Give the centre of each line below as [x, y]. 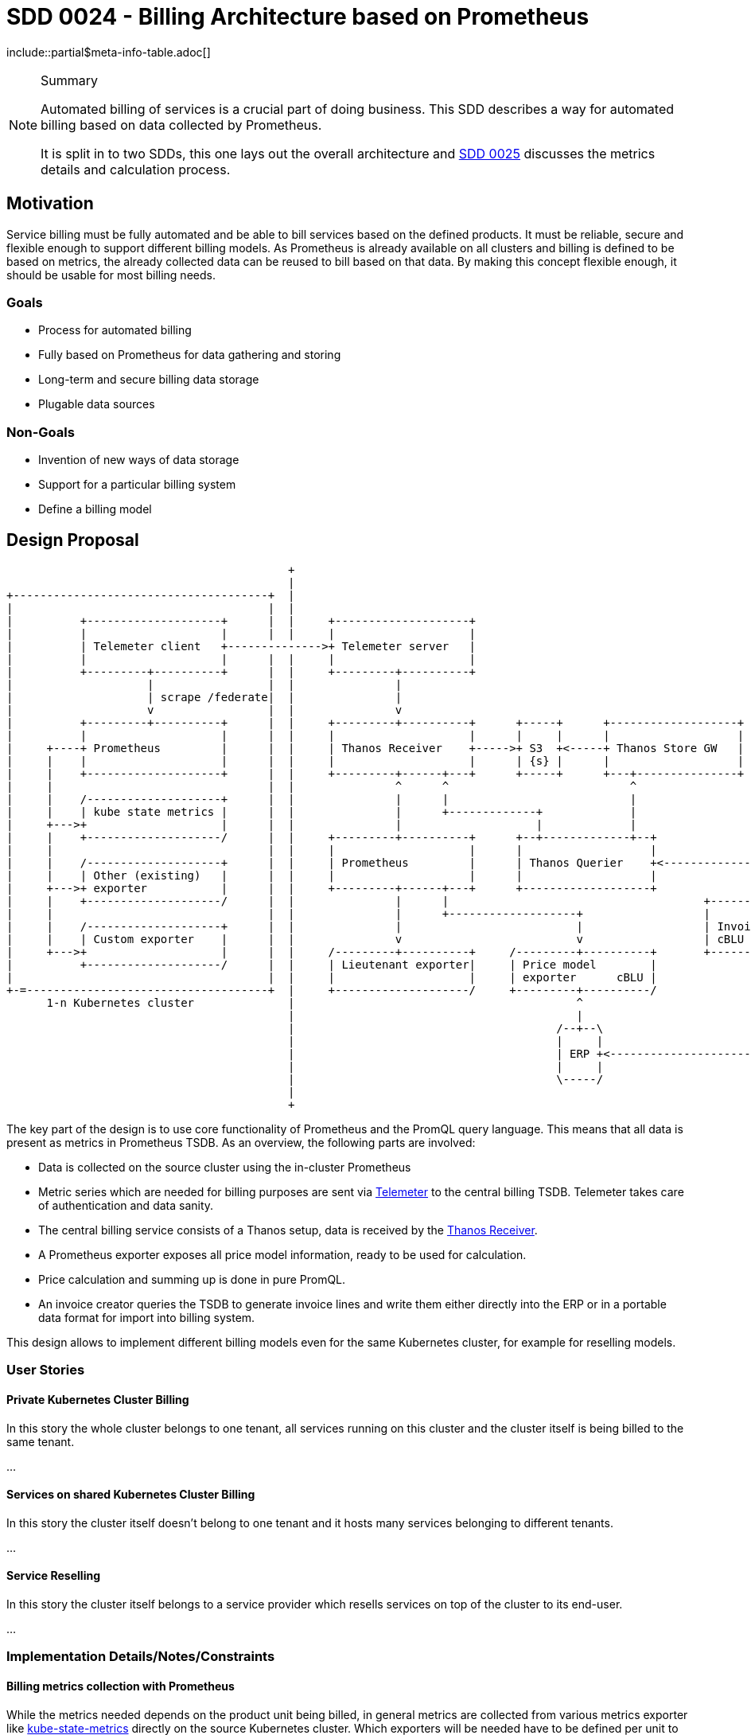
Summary [70, 80]
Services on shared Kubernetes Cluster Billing [131, 1495]
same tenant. [41, 1441]
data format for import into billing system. [147, 1317]
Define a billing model [95, 509]
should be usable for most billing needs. [111, 275]
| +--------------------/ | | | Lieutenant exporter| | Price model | [332, 964]
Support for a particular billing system [137, 485]
